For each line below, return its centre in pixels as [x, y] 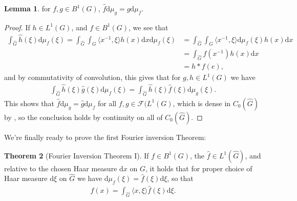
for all [107, 103]
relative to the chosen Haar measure [61, 168]
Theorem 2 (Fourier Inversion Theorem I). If [77, 155]
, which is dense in [202, 103]
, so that [180, 178]
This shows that [29, 103]
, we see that [148, 27]
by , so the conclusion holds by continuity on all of [83, 117]
